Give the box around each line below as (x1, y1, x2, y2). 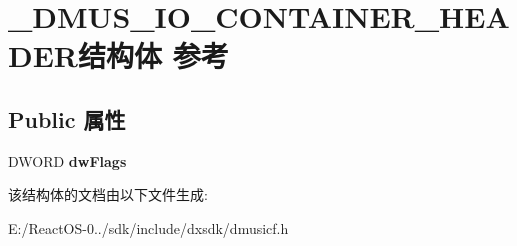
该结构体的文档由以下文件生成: (8, 184, 208, 205)
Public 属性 (8, 103, 126, 134)
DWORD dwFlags (8, 150, 127, 171)
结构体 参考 (78, 35, 229, 76)
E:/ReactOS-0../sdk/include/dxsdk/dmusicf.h (8, 217, 289, 238)
